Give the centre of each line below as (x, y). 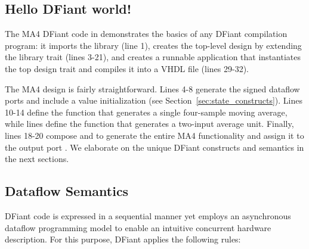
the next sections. (37, 159)
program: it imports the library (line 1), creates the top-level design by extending (153, 45)
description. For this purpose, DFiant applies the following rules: (123, 239)
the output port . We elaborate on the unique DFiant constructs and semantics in (154, 147)
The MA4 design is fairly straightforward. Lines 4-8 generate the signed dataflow (152, 88)
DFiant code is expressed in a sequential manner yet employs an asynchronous (148, 215)
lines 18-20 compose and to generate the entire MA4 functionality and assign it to (154, 135)
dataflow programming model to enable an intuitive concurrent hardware (138, 227)
